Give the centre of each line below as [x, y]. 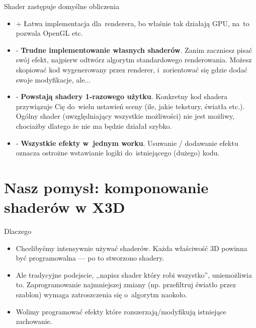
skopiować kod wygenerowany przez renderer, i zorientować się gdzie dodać [132, 69]
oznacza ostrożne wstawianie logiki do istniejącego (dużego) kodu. [118, 153]
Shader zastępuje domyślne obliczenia [62, 6]
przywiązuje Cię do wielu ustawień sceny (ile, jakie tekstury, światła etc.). [130, 106]
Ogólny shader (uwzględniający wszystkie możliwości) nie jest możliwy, [125, 116]
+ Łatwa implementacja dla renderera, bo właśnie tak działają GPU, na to [133, 23]
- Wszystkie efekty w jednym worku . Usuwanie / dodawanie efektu [127, 143]
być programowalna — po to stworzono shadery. [90, 258]
